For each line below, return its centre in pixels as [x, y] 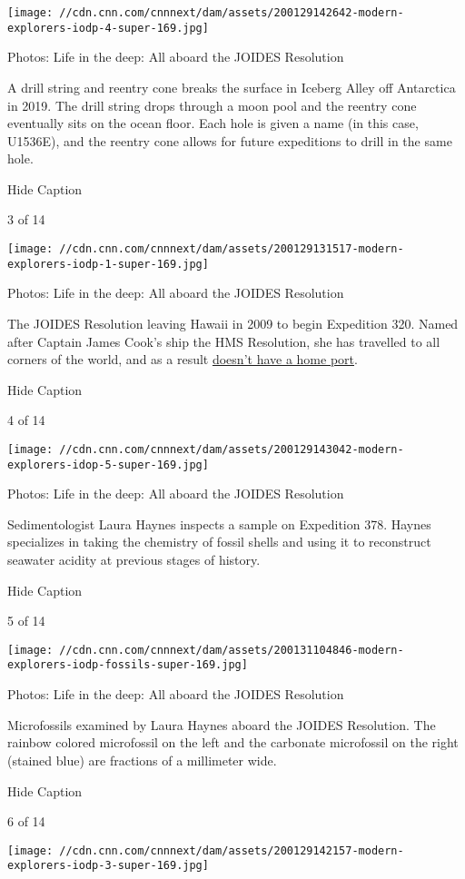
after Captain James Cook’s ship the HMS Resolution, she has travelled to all [224, 341]
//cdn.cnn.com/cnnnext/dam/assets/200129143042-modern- [232, 449]
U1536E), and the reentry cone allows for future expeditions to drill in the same [230, 140]
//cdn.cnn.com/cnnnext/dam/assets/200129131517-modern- [232, 249]
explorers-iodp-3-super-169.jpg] [108, 866]
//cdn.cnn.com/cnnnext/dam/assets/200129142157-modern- [232, 850]
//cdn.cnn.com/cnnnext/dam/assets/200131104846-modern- [232, 650]
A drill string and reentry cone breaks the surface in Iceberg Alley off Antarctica [232, 87]
